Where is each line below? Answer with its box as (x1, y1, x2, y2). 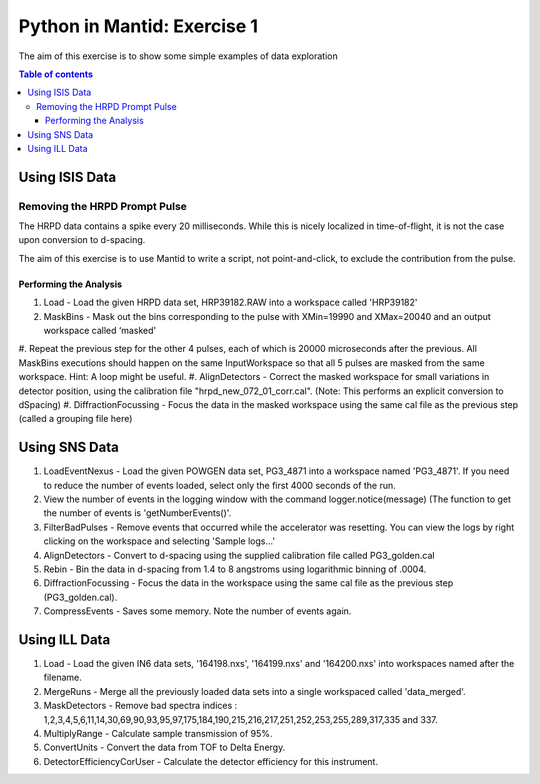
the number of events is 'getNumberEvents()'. (43, 507, 232, 519)
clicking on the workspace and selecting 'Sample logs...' (43, 535, 275, 547)
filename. (43, 671, 82, 684)
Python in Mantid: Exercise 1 (18, 15, 259, 37)
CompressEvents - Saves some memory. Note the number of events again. (43, 605, 352, 617)
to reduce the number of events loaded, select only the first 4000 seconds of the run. (43, 479, 397, 491)
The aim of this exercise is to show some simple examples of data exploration (18, 50, 339, 62)
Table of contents (18, 68, 94, 80)
